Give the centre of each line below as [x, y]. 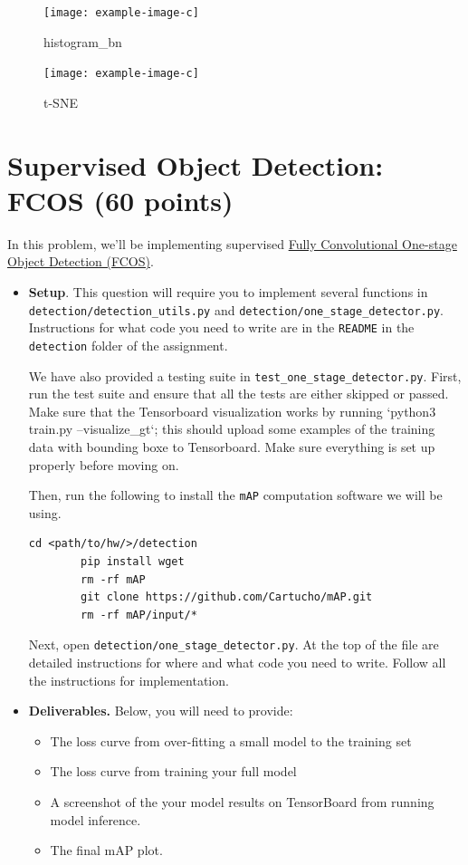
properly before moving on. [104, 464]
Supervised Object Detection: [196, 164]
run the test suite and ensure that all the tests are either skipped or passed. [239, 394]
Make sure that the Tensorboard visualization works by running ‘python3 [232, 411]
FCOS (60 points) [120, 200]
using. [45, 512]
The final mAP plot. [106, 850]
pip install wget [133, 562]
